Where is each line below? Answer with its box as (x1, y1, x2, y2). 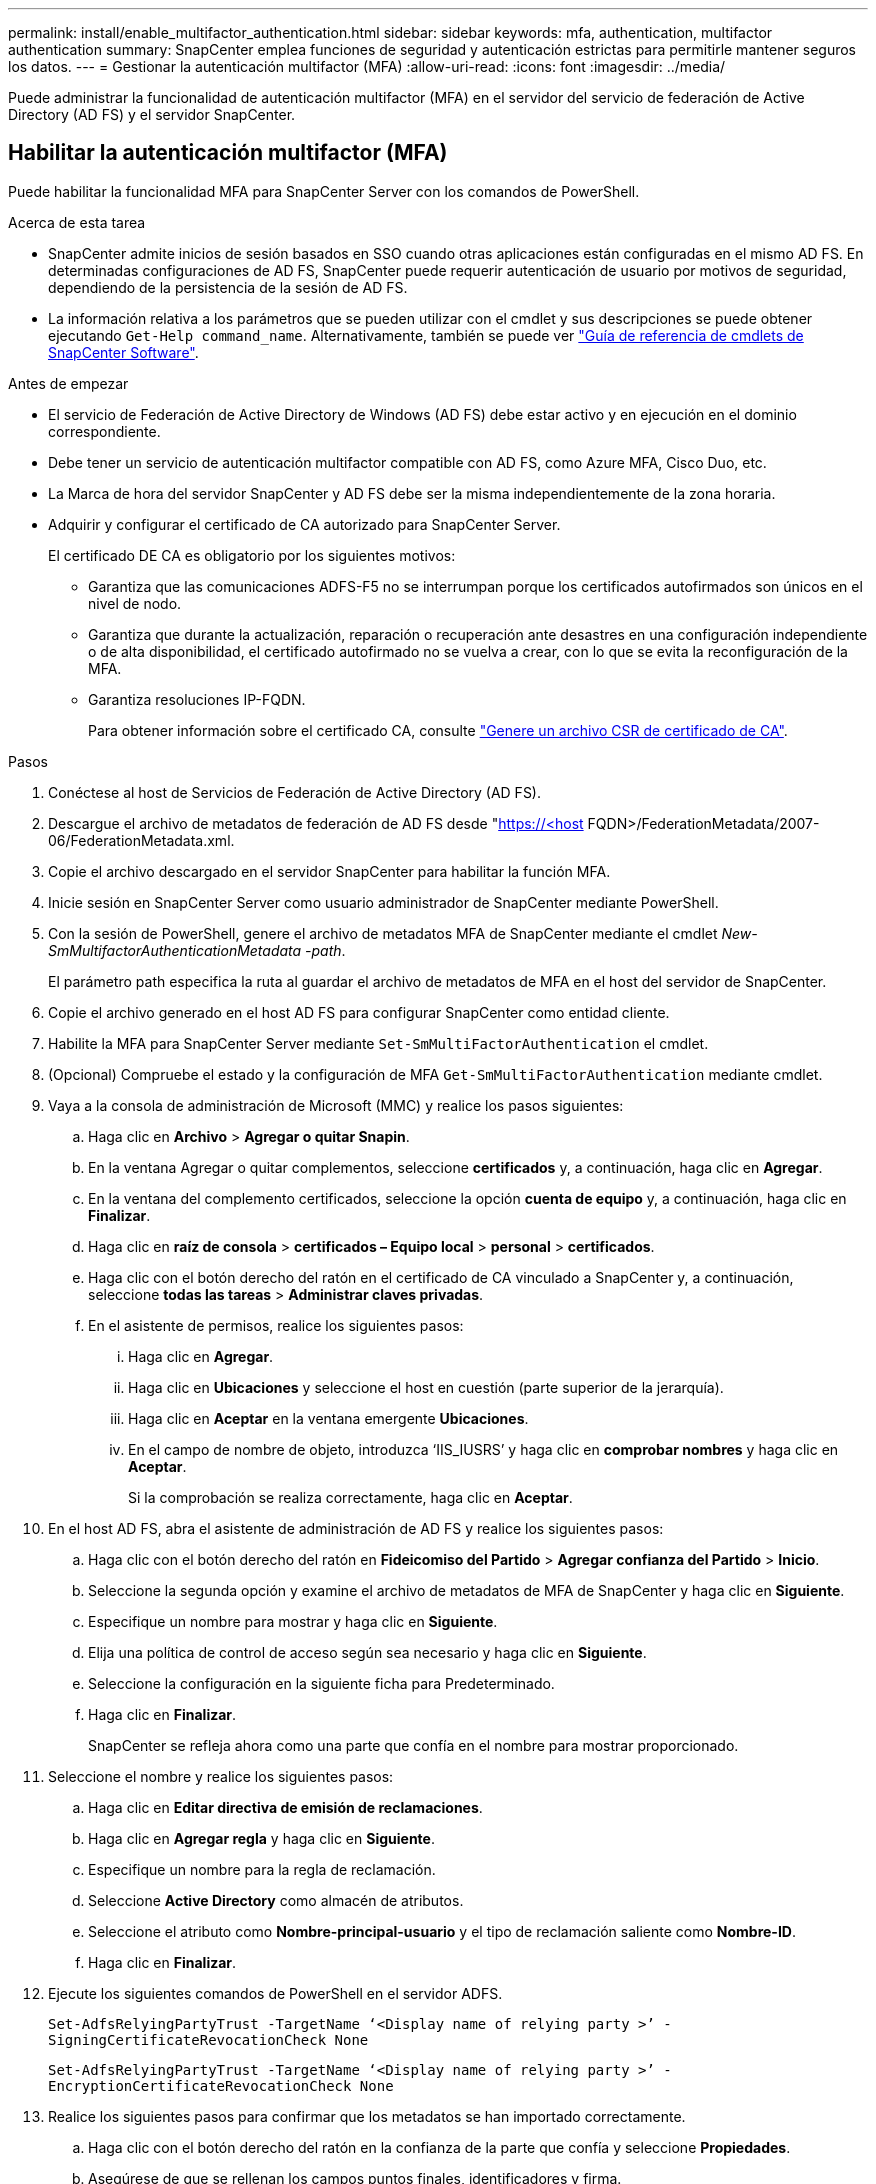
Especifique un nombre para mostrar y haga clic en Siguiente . (88, 1612, 498, 1630)
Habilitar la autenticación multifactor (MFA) (8, 140, 448, 166)
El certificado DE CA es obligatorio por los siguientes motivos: (48, 546, 456, 564)
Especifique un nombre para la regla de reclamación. (88, 1860, 436, 1878)
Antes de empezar (8, 374, 129, 392)
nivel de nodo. (88, 594, 182, 612)
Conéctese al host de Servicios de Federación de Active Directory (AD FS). (48, 783, 542, 801)
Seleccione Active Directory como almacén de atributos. (88, 1891, 464, 1909)
